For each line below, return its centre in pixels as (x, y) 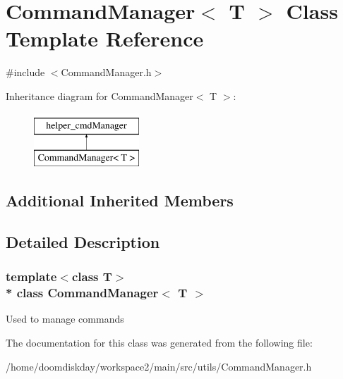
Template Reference (105, 38)
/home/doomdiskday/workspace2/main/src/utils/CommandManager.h (159, 366)
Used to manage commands (65, 319)
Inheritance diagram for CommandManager (100, 95)
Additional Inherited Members (120, 200)
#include (25, 72)
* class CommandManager (82, 293)
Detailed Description (83, 241)
